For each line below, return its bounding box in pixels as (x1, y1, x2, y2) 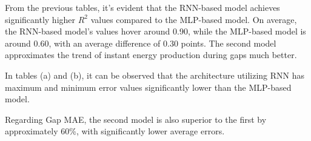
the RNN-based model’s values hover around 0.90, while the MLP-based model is (5, 25, 306, 38)
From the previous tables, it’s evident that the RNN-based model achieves (5, 1, 280, 13)
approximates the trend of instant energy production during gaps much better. (5, 48, 297, 61)
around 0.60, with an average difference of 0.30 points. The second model (5, 36, 276, 49)
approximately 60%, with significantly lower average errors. (5, 125, 225, 137)
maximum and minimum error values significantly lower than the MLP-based (5, 80, 292, 93)
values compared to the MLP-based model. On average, (90, 13, 297, 25)
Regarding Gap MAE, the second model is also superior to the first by (5, 113, 267, 125)
